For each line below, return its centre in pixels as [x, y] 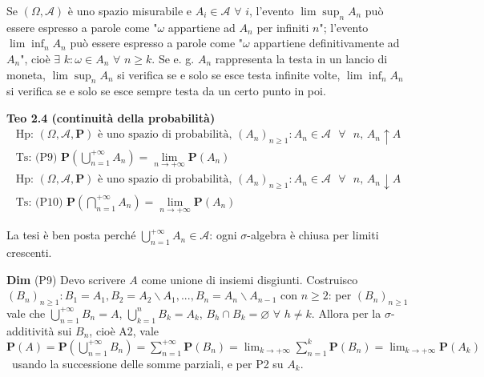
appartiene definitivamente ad [327, 43]
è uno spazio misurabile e [130, 10]
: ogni [223, 235]
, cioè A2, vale [124, 330]
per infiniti [283, 27]
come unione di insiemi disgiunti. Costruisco [250, 279]
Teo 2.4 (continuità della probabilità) [111, 117]
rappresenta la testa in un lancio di [301, 58]
